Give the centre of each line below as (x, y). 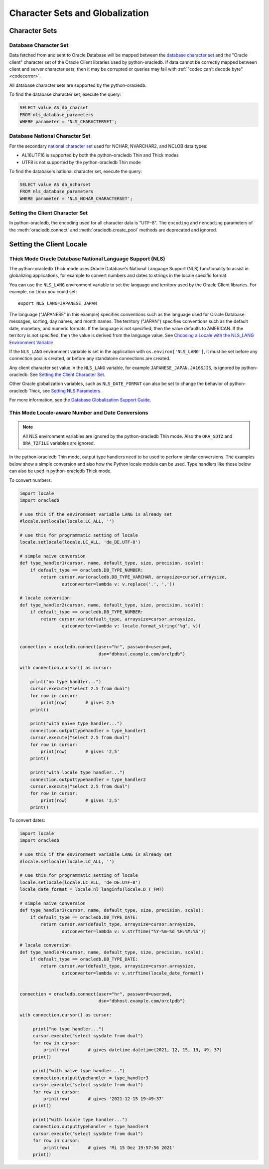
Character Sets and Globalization (79, 13)
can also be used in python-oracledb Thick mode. (61, 471)
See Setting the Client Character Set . (68, 375)
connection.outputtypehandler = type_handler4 (91, 1127)
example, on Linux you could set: (43, 292)
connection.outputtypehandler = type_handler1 (88, 730)
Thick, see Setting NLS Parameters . (65, 390)
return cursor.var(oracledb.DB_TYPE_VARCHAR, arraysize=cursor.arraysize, (134, 577)
